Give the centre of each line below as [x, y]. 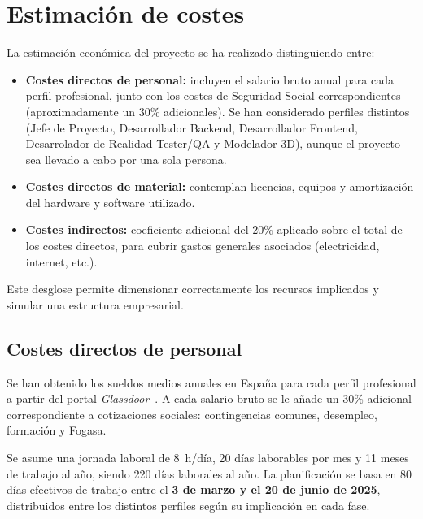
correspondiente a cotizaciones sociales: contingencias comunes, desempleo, [192, 414]
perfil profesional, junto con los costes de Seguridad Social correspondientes [213, 95]
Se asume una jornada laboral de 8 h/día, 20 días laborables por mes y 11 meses [208, 458]
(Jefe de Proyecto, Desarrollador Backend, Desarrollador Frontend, [192, 127]
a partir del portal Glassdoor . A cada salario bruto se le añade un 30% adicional [209, 398]
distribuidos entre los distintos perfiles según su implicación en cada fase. [188, 505]
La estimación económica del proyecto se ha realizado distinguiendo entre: [191, 52]
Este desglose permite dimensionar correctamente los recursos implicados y [193, 289]
